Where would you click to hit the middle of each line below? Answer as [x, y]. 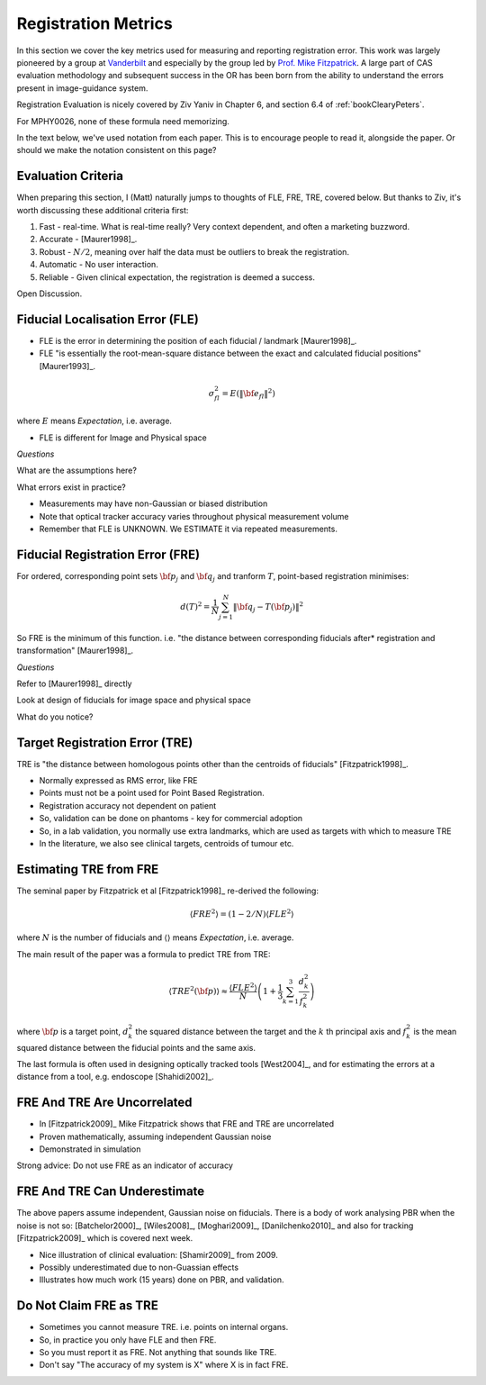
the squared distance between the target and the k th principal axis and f [271, 1031]
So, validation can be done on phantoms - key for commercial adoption [171, 819]
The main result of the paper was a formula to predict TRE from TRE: [144, 954]
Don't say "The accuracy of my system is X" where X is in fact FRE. [164, 1365]
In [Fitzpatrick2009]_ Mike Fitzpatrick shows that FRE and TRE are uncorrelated [187, 1124]
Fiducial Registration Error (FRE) [108, 554]
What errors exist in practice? [71, 487]
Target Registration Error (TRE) [105, 742]
